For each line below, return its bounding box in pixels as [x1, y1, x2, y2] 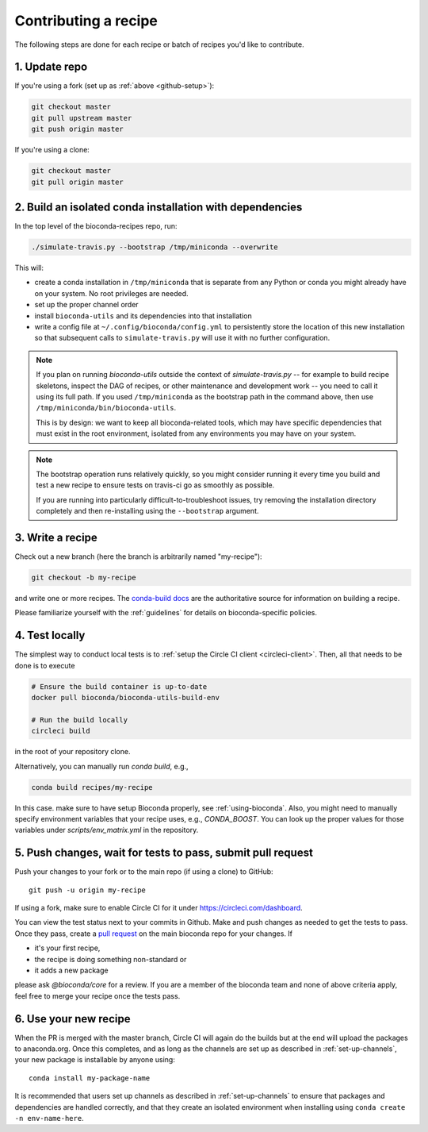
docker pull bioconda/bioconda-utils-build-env [31, 693, 220, 703]
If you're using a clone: [14, 145, 90, 155]
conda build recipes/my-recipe [31, 783, 154, 791]
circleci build [31, 726, 90, 736]
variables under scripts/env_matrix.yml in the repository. [14, 826, 199, 835]
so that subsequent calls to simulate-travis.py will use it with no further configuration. [34, 333, 331, 343]
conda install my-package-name [29, 1073, 151, 1083]
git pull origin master [31, 177, 124, 187]
